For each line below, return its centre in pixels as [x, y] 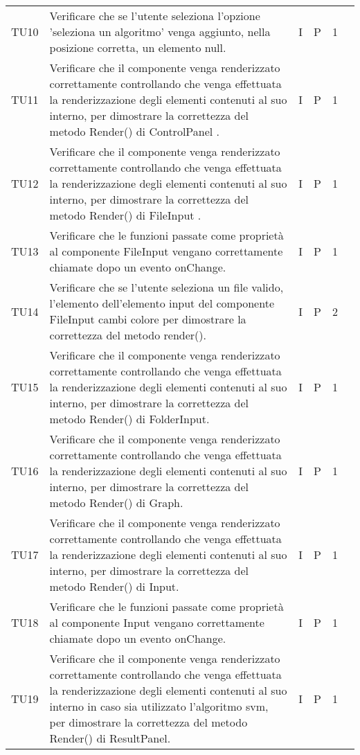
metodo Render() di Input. [114, 586]
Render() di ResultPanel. [110, 738]
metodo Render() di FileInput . [125, 215]
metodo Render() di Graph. [116, 503]
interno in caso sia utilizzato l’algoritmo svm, [159, 706]
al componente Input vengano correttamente [157, 622]
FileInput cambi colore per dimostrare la [148, 319]
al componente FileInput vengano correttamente [166, 251]
